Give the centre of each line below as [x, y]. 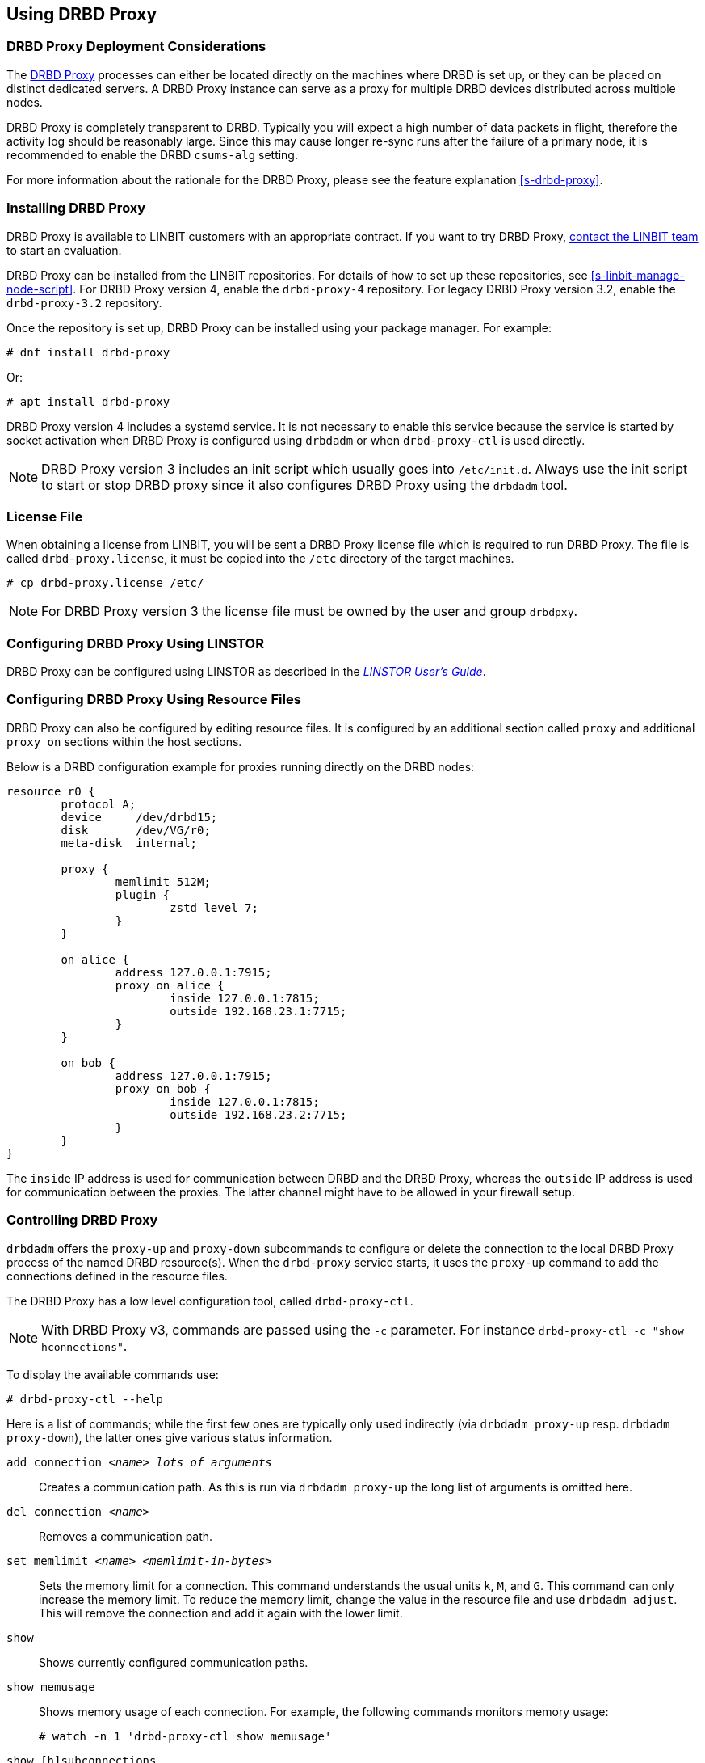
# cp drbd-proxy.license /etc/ [105, 583]
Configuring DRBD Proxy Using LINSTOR [135, 643]
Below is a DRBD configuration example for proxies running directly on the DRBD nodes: [241, 766]
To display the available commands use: [113, 1374]
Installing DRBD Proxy [76, 208]
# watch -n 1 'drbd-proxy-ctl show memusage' [185, 1736]
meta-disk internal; [129, 843]
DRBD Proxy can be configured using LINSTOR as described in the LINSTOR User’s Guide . [246, 672]
